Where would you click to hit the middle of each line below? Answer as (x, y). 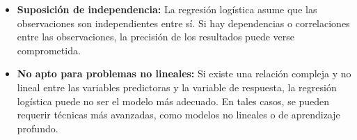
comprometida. (49, 50)
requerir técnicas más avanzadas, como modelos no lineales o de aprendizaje (178, 115)
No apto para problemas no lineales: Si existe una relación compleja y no (184, 73)
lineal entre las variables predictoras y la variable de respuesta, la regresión (177, 87)
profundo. (38, 128)
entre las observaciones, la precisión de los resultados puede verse (156, 37)
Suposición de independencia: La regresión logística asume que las (167, 9)
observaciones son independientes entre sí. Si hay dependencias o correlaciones (183, 23)
